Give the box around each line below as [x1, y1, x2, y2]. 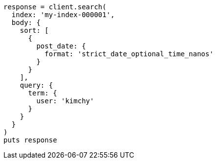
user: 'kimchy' [36, 97, 94, 105]
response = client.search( [3, 3, 107, 11]
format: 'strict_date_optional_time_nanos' [44, 50, 214, 58]
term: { [28, 89, 57, 97]
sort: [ [20, 26, 49, 34]
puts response [3, 136, 57, 144]
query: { [20, 81, 53, 89]
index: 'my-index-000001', [11, 11, 115, 19]
